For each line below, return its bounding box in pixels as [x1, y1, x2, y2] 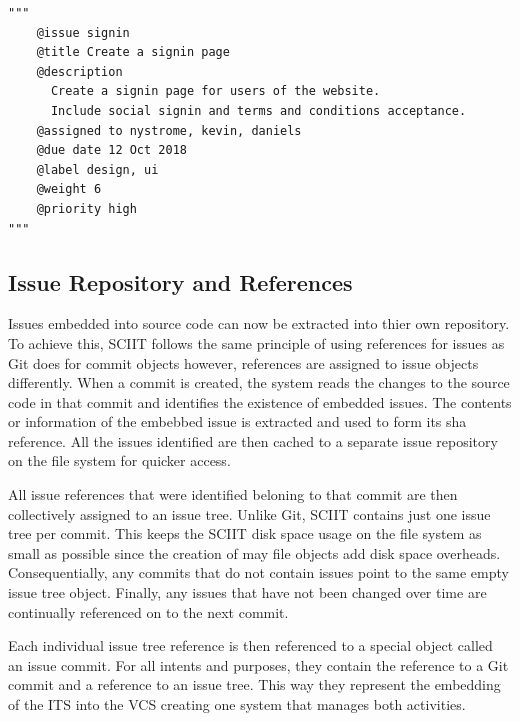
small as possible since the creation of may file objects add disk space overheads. [8, 542, 501, 563]
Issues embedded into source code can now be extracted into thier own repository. [8, 313, 510, 334]
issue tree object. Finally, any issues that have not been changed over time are [8, 582, 487, 603]
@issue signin [36, 25, 130, 40]
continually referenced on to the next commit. [8, 601, 289, 622]
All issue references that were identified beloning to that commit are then [8, 484, 458, 505]
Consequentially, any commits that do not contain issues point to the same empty [8, 562, 509, 583]
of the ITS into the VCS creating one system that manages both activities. [8, 694, 466, 715]
